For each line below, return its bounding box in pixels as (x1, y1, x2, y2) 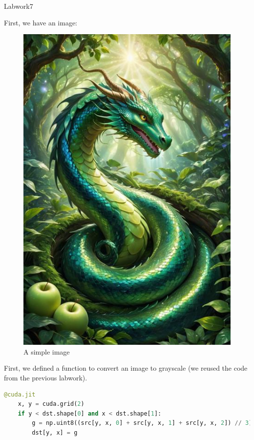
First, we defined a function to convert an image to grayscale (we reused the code (4, 363, 248, 373)
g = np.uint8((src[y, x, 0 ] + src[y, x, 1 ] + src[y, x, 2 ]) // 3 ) (32, 419, 253, 427)
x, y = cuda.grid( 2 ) (18, 400, 85, 408)
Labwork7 (4, 1, 33, 11)
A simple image (23, 346, 70, 356)
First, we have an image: (4, 17, 78, 27)
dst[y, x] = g (32, 429, 78, 436)
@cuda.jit (4, 391, 36, 398)
